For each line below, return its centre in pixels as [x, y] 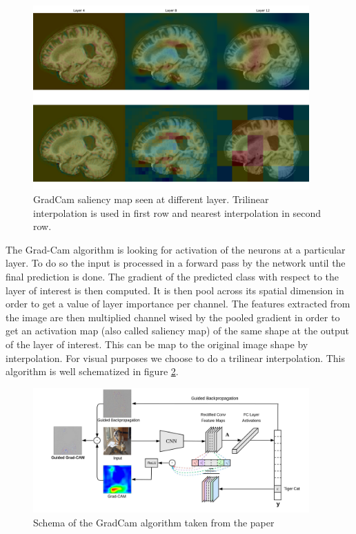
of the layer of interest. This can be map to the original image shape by [157, 344]
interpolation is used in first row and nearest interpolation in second [177, 212]
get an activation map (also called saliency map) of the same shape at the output [178, 331]
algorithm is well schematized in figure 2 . [92, 371]
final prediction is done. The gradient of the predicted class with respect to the [172, 276]
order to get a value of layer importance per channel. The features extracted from [178, 304]
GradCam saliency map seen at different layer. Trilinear [151, 199]
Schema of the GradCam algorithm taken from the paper [154, 522]
